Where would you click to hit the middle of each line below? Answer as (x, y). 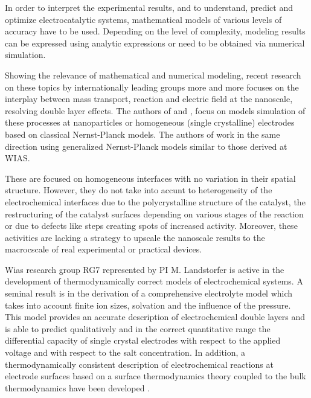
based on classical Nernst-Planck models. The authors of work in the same (143, 134)
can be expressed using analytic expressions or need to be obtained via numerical (155, 43)
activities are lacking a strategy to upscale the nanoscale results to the (135, 237)
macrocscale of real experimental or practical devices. (104, 249)
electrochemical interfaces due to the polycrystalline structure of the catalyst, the (155, 201)
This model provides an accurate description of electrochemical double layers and (155, 317)
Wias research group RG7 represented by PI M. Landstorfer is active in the (145, 269)
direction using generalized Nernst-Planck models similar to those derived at (146, 146)
